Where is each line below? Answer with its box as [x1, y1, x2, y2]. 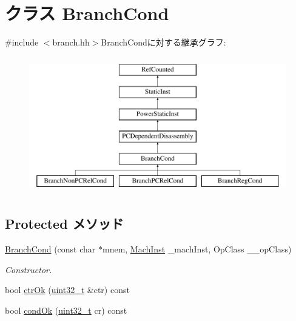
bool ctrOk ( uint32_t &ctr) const [5, 283, 130, 296]
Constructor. [5, 263, 52, 275]
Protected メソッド [5, 214, 124, 233]
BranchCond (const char [5, 243, 96, 255]
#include [5, 36, 39, 49]
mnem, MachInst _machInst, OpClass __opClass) [102, 243, 292, 255]
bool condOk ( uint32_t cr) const [5, 304, 127, 317]
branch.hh [52, 36, 90, 49]
